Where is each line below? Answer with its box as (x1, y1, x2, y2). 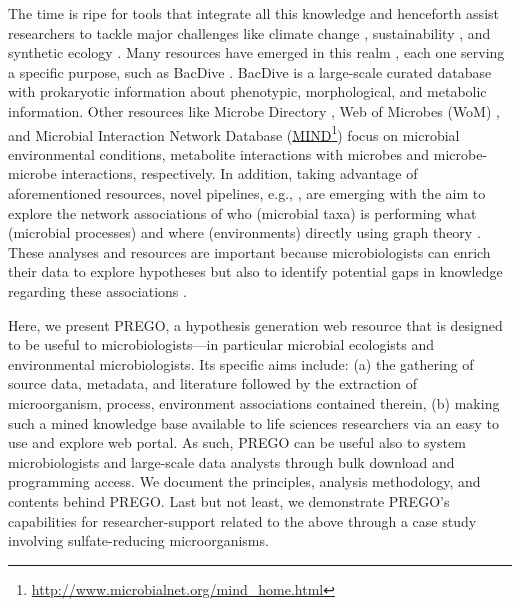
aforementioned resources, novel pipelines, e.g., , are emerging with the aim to (8, 183, 486, 203)
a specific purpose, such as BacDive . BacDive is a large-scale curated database (8, 61, 492, 82)
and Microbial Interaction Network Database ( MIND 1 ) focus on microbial (8, 121, 460, 145)
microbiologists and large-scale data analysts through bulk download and (8, 451, 455, 472)
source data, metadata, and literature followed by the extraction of (8, 373, 417, 394)
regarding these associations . (8, 280, 187, 301)
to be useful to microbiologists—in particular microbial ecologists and (8, 334, 435, 355)
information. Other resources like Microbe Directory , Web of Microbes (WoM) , (8, 100, 500, 121)
